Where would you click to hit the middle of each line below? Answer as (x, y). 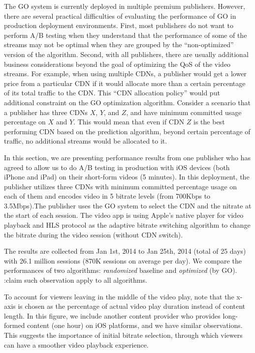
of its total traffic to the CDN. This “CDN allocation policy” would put (112, 93)
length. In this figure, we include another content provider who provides (112, 315)
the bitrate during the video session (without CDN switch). (94, 234)
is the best (209, 122)
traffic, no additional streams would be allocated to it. (86, 141)
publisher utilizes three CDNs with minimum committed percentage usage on (121, 186)
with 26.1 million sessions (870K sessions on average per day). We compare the (123, 260)
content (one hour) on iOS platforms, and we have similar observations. (135, 325)
